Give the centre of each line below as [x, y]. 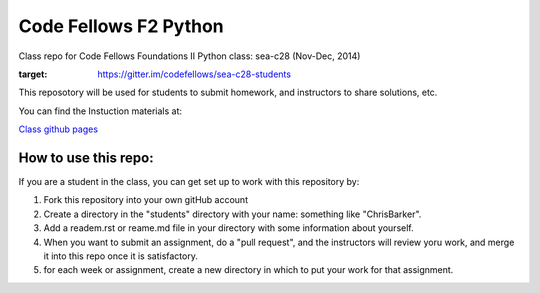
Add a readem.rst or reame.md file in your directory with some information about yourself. [228, 228]
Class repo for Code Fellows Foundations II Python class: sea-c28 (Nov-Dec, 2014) [189, 56]
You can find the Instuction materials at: [100, 111]
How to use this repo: [86, 157]
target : [33, 74]
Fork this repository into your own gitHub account [146, 200]
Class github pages [58, 129]
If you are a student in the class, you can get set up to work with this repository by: [189, 182]
